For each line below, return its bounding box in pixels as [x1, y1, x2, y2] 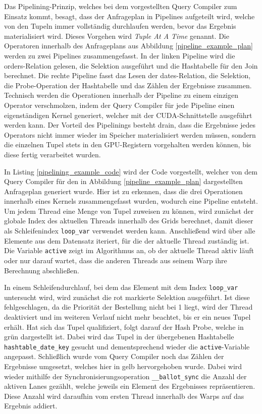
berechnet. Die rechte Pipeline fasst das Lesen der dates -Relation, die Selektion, [4, 70, 251, 81]
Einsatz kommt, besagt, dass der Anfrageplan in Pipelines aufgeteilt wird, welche [4, 11, 255, 21]
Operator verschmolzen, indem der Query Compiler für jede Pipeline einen [4, 99, 235, 110]
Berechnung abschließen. [4, 265, 79, 275]
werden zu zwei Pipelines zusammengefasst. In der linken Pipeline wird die [4, 50, 235, 61]
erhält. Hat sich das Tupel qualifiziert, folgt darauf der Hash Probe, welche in [4, 321, 244, 332]
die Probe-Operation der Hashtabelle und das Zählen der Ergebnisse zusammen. [4, 80, 252, 90]
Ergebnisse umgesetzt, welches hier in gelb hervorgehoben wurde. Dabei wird [4, 361, 242, 372]
